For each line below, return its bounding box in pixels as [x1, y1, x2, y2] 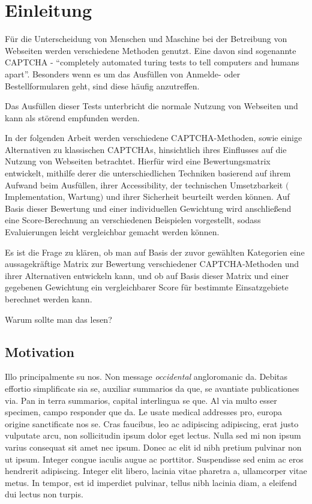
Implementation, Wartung [5, 190, 100, 203]
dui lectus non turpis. [5, 488, 83, 500]
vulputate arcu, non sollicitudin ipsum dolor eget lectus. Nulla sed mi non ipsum [5, 429, 301, 442]
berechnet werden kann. [5, 293, 92, 305]
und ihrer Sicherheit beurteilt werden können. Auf [106, 190, 290, 203]
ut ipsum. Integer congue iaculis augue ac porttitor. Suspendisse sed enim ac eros [5, 452, 304, 465]
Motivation [5, 342, 74, 361]
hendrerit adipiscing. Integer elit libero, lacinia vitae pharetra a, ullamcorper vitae [5, 464, 307, 477]
